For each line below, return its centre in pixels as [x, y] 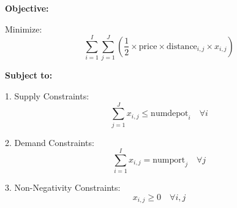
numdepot [170, 114]
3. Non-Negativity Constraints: [63, 187]
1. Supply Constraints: [47, 95]
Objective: [27, 8]
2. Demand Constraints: [50, 142]
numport [169, 160]
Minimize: [24, 29]
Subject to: [29, 75]
